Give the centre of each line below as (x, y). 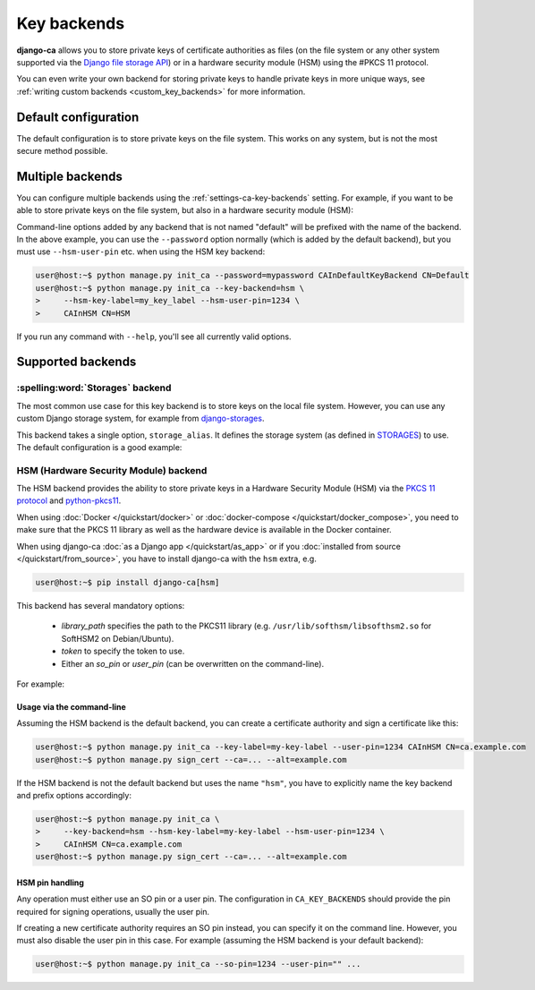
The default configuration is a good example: (99, 447)
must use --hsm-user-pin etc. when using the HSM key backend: (141, 252)
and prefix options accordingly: (74, 796)
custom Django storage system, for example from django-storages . (140, 418)
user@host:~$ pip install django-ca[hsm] (127, 583)
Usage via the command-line (72, 706)
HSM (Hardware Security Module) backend (112, 470)
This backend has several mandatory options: (101, 606)
